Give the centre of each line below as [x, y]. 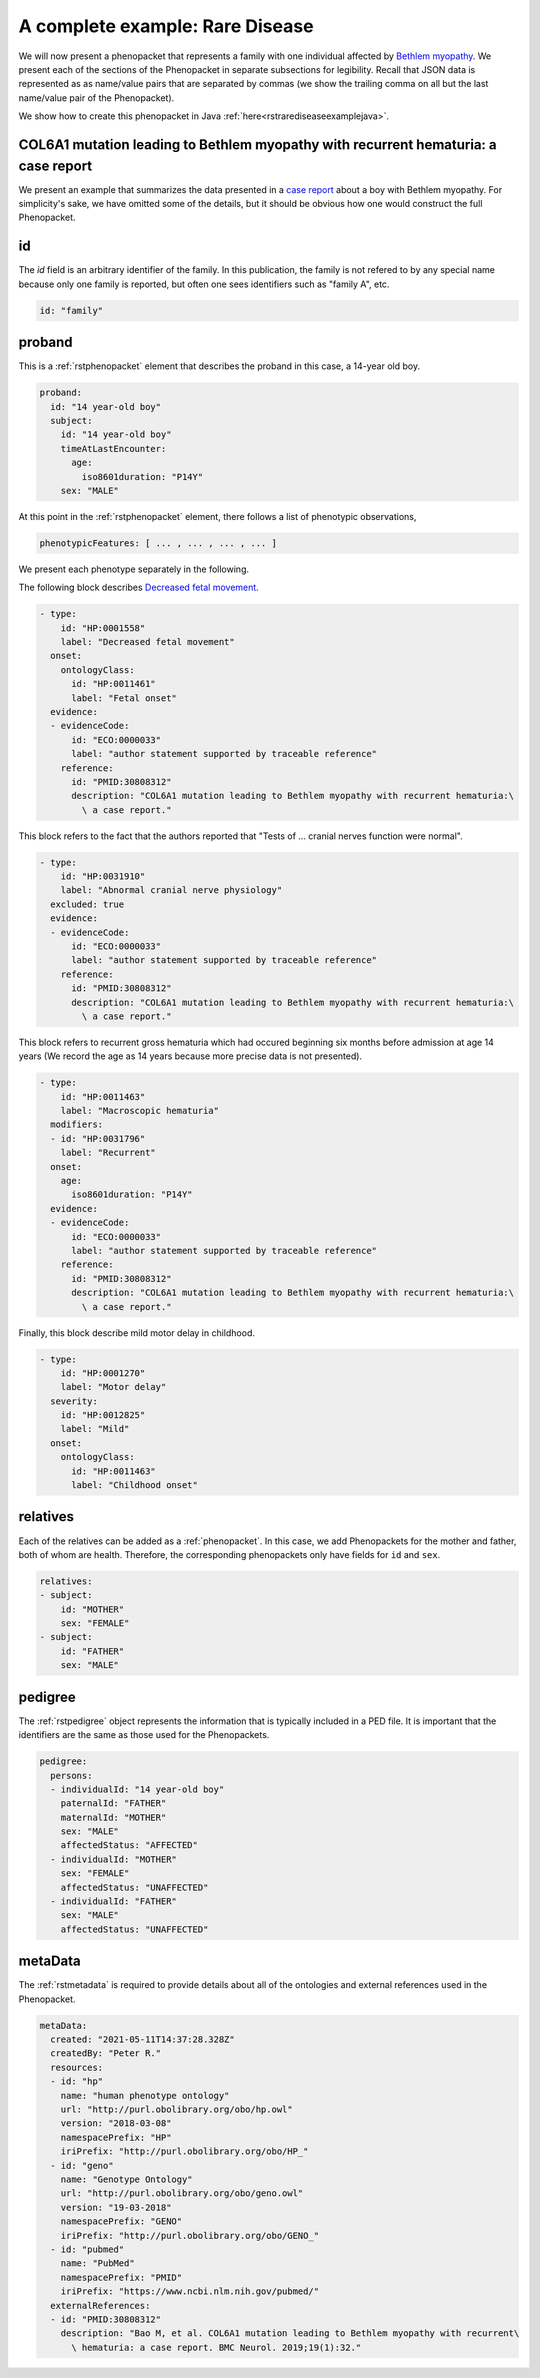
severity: [74, 1401]
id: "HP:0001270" [103, 1373]
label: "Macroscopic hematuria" [140, 1111]
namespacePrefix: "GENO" [121, 2221]
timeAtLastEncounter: [113, 448]
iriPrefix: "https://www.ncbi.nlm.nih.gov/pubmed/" [190, 2291]
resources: [77, 2067]
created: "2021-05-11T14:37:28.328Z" [142, 2039]
